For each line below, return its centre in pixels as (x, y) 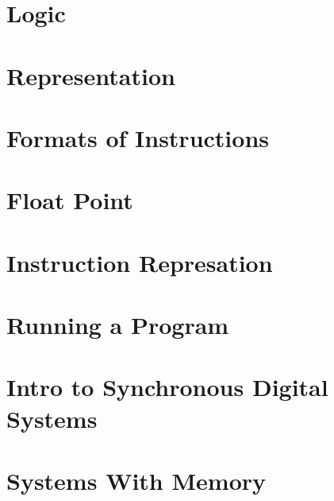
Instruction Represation (140, 262)
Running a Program (118, 325)
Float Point (70, 200)
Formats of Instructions (138, 137)
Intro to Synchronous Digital (167, 387)
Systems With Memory (136, 480)
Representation (91, 75)
